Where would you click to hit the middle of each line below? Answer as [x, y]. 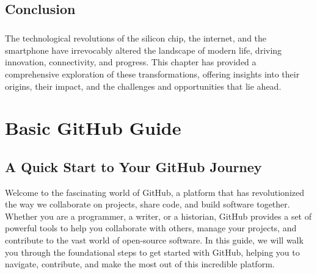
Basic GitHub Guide [93, 128]
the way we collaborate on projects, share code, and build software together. [148, 204]
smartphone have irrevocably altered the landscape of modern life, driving [144, 50]
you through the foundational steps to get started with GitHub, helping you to [152, 252]
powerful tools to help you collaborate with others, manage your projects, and [151, 228]
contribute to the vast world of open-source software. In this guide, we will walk [154, 240]
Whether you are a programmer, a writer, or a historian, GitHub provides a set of [158, 216]
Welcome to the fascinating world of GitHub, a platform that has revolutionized [155, 192]
